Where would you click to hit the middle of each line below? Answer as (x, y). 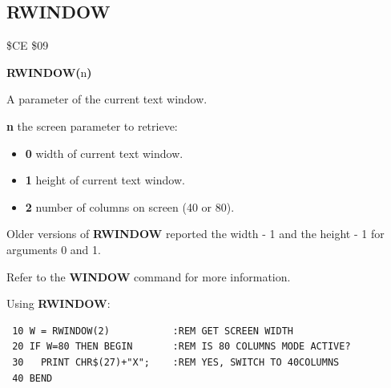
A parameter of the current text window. (107, 99)
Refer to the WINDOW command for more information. (149, 276)
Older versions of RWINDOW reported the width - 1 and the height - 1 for (195, 234)
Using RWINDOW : (58, 303)
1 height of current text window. (105, 180)
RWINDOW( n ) (49, 72)
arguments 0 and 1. (54, 249)
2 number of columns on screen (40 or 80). (130, 206)
